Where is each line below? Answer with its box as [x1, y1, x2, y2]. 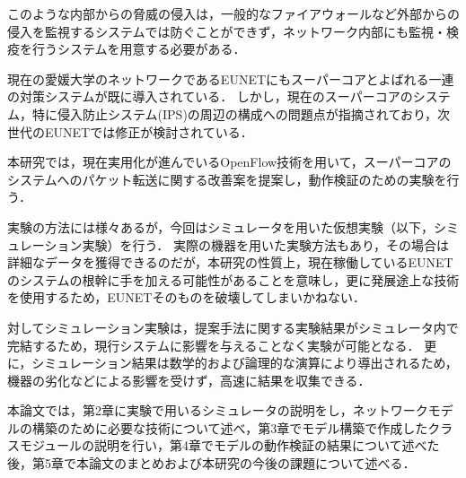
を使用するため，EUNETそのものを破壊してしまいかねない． [7, 288, 366, 307]
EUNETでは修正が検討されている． [44, 122, 253, 141]
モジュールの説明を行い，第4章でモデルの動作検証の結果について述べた [19, 436, 440, 455]
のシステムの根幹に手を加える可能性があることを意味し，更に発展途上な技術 [7, 270, 460, 289]
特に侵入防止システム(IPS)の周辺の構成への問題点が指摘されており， [31, 104, 438, 123]
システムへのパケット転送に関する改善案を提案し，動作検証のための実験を [7, 169, 447, 188]
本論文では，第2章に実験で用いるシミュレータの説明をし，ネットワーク [7, 401, 428, 420]
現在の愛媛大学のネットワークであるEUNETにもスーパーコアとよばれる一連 [7, 69, 454, 88]
